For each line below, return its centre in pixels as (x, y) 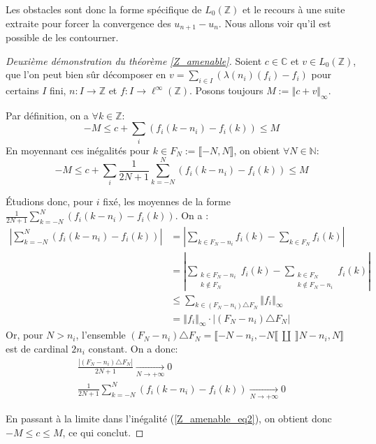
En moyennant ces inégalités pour (78, 150)
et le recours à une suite (294, 9)
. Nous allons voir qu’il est (275, 23)
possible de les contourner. (62, 37)
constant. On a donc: (133, 348)
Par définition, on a (47, 115)
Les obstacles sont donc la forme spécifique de (104, 9)
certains (22, 90)
